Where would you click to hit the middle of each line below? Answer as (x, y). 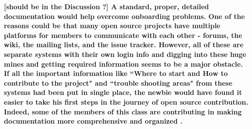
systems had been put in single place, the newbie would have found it (123, 92)
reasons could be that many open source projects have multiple (112, 26)
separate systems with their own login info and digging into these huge (125, 54)
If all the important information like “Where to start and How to (116, 73)
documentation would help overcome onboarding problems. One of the (125, 16)
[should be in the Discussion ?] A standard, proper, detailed (107, 6)
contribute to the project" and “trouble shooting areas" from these (118, 83)
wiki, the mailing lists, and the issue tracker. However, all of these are (124, 45)
